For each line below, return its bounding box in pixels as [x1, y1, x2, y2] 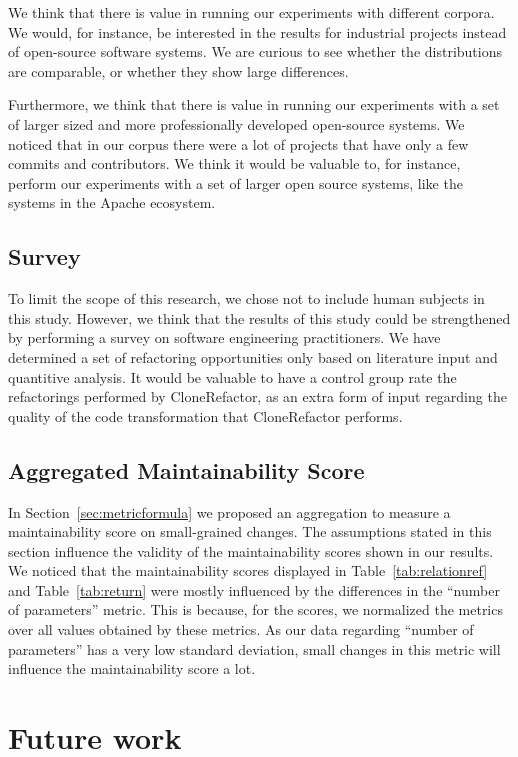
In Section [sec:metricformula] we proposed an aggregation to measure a [8, 501, 451, 522]
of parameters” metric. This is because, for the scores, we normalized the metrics [8, 599, 503, 620]
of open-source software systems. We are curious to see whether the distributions [8, 41, 502, 62]
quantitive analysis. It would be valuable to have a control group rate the [8, 366, 457, 387]
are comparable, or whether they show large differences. [8, 60, 349, 81]
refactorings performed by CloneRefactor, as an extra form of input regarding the [8, 386, 507, 407]
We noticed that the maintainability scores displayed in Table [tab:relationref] [8, 560, 488, 581]
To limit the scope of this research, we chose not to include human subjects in [8, 288, 485, 309]
